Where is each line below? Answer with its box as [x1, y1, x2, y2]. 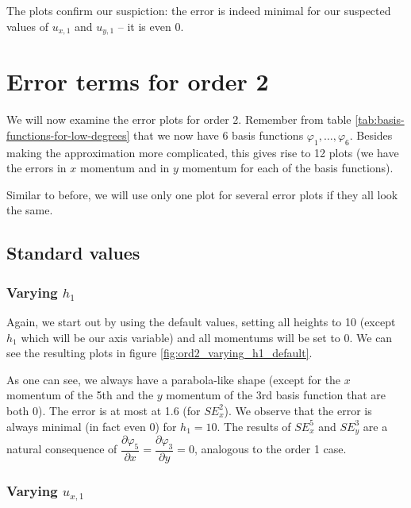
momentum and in [79, 160, 170, 176]
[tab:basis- [355, 111, 405, 128]
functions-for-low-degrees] [6, 126, 130, 143]
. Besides [349, 126, 393, 143]
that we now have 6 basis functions [133, 126, 304, 143]
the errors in [6, 160, 67, 176]
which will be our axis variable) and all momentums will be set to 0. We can [21, 329, 393, 345]
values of [6, 17, 48, 34]
